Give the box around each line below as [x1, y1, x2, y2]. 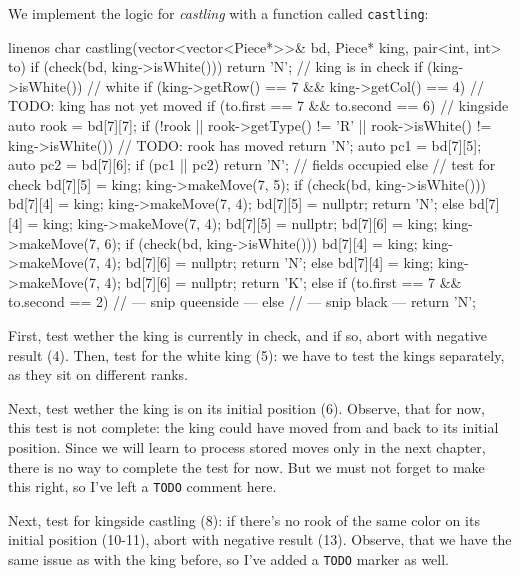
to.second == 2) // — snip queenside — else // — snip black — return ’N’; [8, 291, 476, 312]
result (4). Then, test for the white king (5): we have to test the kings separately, [8, 344, 505, 365]
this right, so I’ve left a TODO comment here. [8, 476, 277, 497]
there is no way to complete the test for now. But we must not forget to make [8, 456, 485, 477]
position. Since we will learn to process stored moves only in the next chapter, [8, 436, 486, 457]
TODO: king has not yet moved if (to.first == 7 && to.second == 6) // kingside [8, 95, 509, 116]
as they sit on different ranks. [8, 364, 188, 385]
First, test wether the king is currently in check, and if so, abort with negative [8, 324, 488, 345]
